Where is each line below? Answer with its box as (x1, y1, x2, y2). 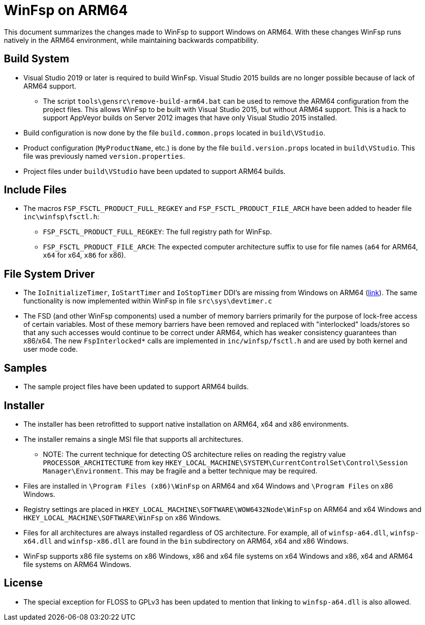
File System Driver (4, 267, 95, 280)
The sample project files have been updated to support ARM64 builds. (23, 382, 249, 391)
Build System (4, 53, 69, 65)
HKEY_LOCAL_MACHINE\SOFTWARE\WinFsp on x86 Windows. (23, 513, 221, 522)
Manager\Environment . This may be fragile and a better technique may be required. (43, 466, 318, 475)
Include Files (4, 184, 67, 196)
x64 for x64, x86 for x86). (43, 251, 126, 260)
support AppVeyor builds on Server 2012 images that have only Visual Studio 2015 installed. (43, 113, 337, 122)
